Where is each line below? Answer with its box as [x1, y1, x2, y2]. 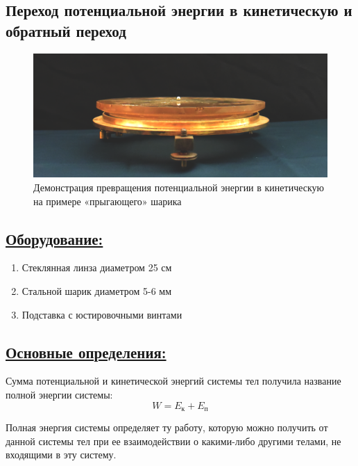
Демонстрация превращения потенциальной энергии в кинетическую [33, 180, 325, 195]
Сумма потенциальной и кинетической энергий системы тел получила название [6, 373, 341, 388]
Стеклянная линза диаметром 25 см [22, 260, 172, 275]
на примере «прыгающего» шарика [33, 193, 182, 208]
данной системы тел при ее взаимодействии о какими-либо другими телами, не [6, 433, 341, 448]
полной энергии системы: [6, 387, 113, 402]
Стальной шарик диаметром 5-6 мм [22, 284, 172, 298]
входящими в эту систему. [6, 447, 117, 462]
